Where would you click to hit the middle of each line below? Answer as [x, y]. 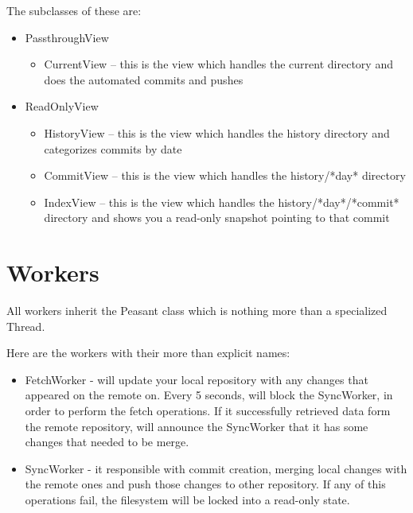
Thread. [26, 326]
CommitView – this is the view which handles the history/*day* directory [225, 175]
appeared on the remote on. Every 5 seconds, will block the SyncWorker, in [209, 395]
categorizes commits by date [113, 148]
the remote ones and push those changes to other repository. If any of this [205, 484]
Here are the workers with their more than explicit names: [148, 353]
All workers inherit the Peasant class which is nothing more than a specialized [197, 311]
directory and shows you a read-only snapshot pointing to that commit [217, 218]
